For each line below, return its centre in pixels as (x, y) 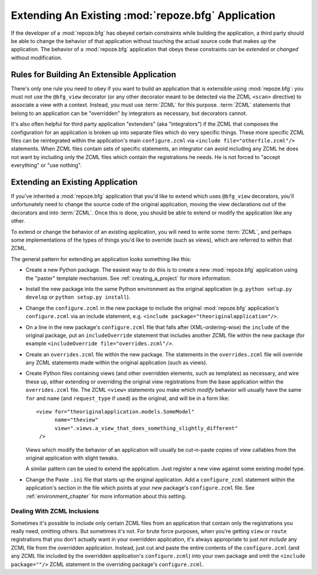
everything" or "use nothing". (46, 166)
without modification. (37, 57)
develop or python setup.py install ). (78, 297)
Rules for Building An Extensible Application (94, 75)
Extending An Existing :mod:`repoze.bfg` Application (143, 15)
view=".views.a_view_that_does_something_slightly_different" (146, 428)
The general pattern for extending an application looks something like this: (101, 259)
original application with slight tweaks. (72, 458)
